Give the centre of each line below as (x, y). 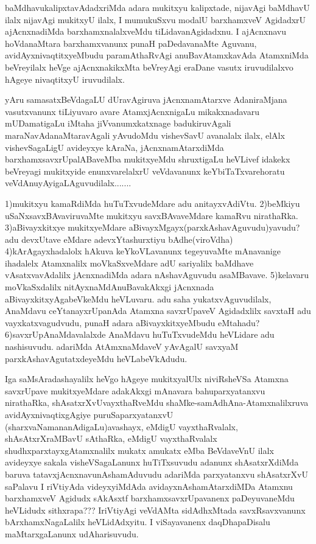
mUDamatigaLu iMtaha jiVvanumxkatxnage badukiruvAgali (118, 123)
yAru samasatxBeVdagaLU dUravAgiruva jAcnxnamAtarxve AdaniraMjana (146, 99)
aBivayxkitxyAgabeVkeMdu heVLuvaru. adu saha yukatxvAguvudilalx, (138, 298)
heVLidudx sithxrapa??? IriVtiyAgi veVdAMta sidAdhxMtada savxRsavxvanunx (155, 510)
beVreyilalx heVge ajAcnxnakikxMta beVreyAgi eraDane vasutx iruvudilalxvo (149, 67)
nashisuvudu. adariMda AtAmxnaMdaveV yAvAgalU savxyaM (122, 347)
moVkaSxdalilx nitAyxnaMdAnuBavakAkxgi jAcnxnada (110, 287)
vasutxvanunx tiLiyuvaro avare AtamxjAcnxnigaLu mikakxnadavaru (132, 111)
